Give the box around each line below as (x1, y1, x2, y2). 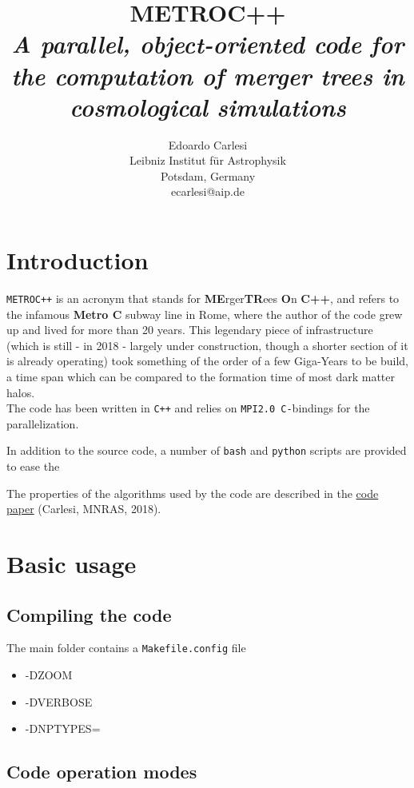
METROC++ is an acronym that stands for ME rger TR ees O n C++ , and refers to (6, 290, 400, 306)
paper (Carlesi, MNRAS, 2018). (6, 500, 161, 517)
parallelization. (6, 415, 79, 432)
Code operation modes (6, 759, 197, 784)
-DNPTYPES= (25, 720, 101, 737)
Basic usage (6, 547, 137, 580)
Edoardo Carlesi (168, 136, 248, 153)
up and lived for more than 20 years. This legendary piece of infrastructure (6, 321, 373, 338)
